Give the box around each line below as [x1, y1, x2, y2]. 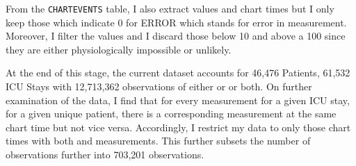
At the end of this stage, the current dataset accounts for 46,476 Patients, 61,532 [6, 65, 350, 80]
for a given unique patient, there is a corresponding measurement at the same [6, 106, 337, 121]
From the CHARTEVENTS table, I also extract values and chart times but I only [6, 1, 334, 15]
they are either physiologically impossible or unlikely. [6, 42, 232, 56]
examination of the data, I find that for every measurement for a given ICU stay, [6, 92, 350, 107]
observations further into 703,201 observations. [6, 147, 204, 161]
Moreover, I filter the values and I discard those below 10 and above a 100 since [6, 28, 346, 43]
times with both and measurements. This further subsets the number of [6, 133, 311, 148]
